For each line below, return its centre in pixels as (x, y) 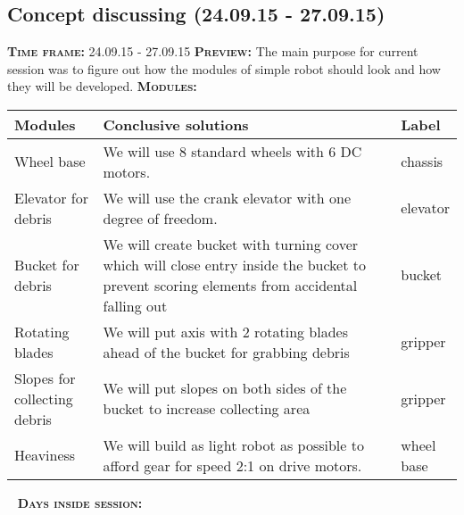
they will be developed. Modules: (102, 86)
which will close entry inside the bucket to (234, 264)
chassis (422, 162)
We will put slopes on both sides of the (225, 388)
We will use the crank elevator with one (227, 197)
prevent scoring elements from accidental (230, 285)
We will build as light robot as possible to (233, 444)
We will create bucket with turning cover (231, 244)
